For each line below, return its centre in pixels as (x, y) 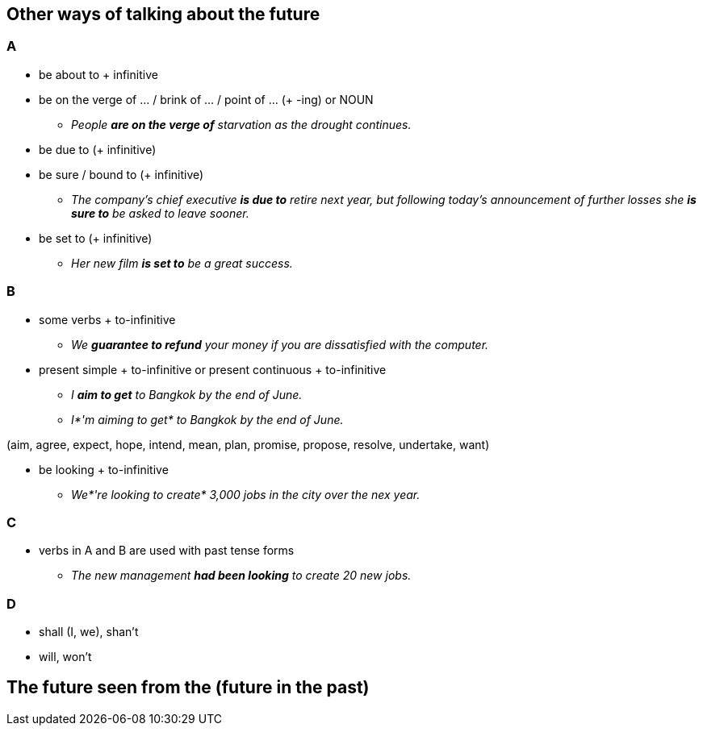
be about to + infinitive (98, 74)
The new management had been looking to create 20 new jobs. (241, 576)
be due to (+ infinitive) (98, 149)
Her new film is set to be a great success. (182, 263)
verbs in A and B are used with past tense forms (167, 551)
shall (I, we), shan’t (89, 632)
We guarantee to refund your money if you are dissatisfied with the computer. (280, 344)
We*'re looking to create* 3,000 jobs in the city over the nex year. (246, 494)
